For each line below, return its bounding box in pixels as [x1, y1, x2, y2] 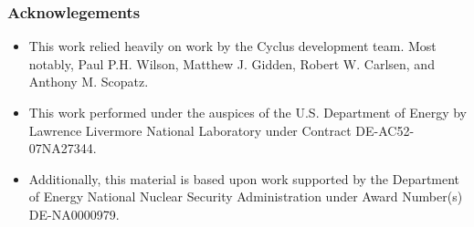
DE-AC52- [355, 120, 415, 139]
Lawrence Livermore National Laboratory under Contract [28, 120, 352, 139]
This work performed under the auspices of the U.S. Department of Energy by [28, 103, 468, 121]
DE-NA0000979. [28, 204, 120, 223]
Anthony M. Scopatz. [28, 72, 149, 91]
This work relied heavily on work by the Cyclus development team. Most [28, 36, 437, 56]
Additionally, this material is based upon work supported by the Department [28, 169, 460, 188]
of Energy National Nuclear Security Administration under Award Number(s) [28, 187, 463, 206]
